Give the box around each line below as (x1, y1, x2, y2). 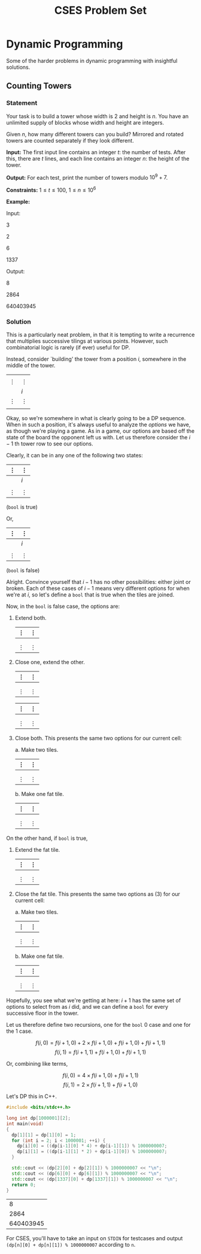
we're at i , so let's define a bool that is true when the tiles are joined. (6, 591, 175, 598)
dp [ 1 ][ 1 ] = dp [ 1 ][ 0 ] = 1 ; (11, 1132, 77, 1138)
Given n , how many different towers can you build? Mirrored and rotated (6, 130, 184, 138)
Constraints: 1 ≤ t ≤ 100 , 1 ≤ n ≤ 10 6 (6, 185, 96, 194)
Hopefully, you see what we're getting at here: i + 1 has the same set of (6, 997, 181, 1004)
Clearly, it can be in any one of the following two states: (6, 452, 144, 459)
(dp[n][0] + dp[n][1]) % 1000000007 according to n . (6, 1241, 136, 1249)
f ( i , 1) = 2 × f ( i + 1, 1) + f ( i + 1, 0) (63, 1081, 138, 1089)
